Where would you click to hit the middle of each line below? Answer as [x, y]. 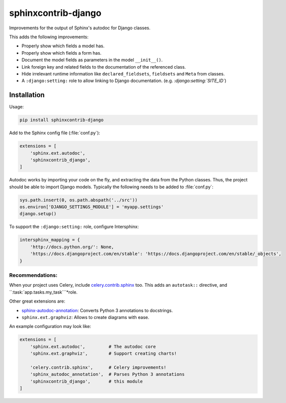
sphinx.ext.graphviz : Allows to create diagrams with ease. [85, 317]
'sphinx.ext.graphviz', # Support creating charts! [104, 354]
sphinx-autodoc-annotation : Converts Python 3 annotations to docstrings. [97, 310]
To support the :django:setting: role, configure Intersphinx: [74, 227]
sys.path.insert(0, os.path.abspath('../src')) [78, 200]
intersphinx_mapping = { [50, 240]
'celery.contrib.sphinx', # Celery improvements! [98, 367]
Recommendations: [33, 275]
